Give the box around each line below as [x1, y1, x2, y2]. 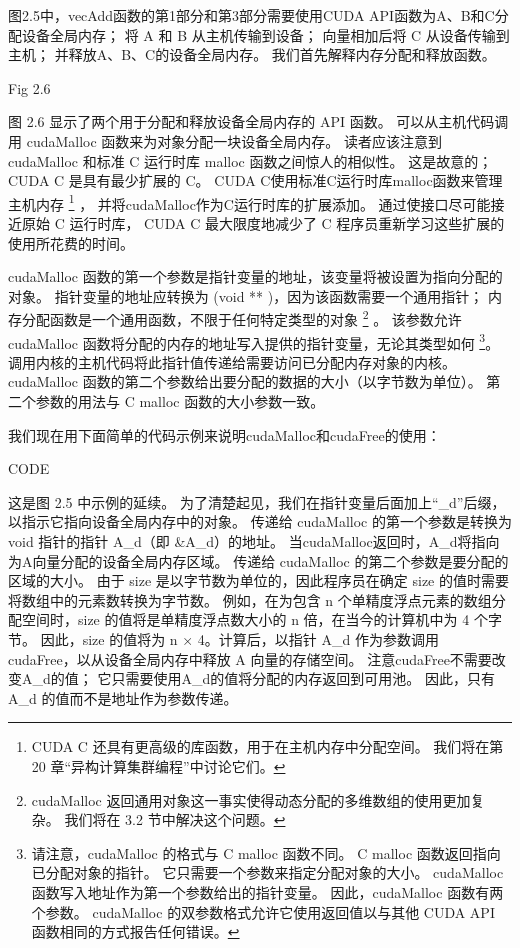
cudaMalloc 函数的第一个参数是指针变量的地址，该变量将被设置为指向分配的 [8, 266, 503, 287]
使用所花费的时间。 [8, 232, 134, 253]
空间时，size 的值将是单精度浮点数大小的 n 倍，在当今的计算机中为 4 [21, 609, 470, 630]
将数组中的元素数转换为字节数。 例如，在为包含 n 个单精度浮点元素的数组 [8, 589, 492, 610]
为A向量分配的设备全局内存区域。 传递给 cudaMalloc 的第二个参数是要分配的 [8, 550, 509, 571]
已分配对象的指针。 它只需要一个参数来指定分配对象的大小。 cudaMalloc [31, 862, 504, 883]
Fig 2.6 [8, 77, 51, 98]
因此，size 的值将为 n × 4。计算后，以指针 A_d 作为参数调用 [40, 629, 439, 649]
